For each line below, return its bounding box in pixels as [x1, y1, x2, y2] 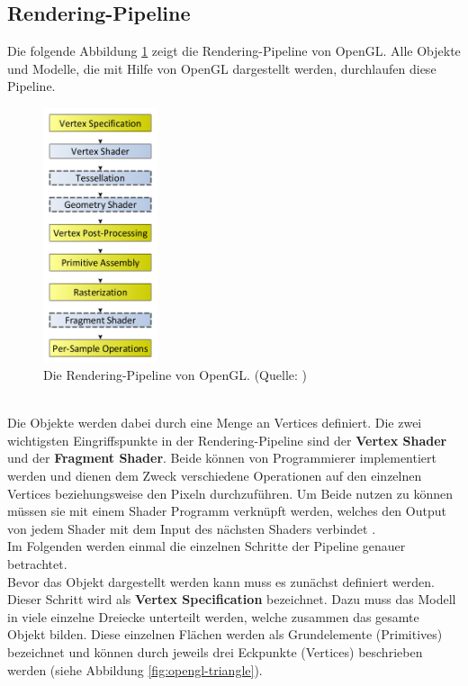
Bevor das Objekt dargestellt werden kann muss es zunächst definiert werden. [7, 572, 435, 591]
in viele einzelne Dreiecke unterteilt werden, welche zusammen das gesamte [7, 607, 419, 626]
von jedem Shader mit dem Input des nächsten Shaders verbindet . [7, 519, 376, 537]
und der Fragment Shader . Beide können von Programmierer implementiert [7, 448, 436, 467]
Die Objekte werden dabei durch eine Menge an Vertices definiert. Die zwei [7, 413, 422, 432]
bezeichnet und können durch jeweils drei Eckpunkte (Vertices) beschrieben [7, 643, 423, 662]
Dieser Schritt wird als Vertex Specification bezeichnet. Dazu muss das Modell [7, 590, 456, 609]
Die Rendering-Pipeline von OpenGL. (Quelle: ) [43, 366, 308, 384]
